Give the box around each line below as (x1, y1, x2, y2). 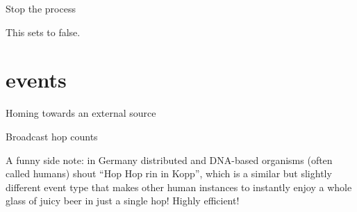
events (6, 65, 67, 94)
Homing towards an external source (6, 106, 156, 120)
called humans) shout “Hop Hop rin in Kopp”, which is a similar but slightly (6, 166, 332, 181)
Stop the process (6, 1, 76, 15)
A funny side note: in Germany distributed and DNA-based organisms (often (6, 152, 333, 167)
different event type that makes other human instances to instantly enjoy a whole (6, 179, 352, 194)
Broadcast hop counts (6, 129, 98, 143)
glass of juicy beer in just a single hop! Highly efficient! (6, 193, 240, 208)
